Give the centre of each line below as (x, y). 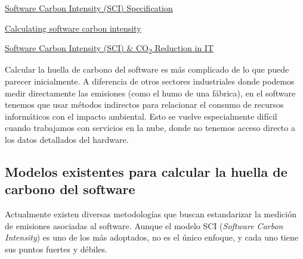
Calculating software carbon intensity (73, 28)
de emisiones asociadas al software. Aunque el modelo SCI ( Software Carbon (144, 225)
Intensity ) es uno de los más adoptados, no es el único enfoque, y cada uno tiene (151, 237)
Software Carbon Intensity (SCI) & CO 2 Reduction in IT (109, 49)
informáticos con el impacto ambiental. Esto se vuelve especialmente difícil (141, 116)
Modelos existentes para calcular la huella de (146, 171)
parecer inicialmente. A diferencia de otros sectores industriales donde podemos (150, 81)
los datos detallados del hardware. (67, 139)
